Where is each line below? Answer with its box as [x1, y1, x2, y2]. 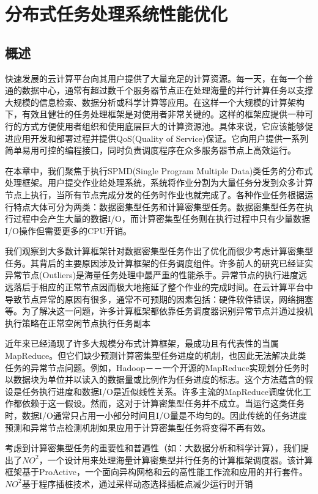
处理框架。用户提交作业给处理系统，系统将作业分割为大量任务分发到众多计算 [5, 176, 313, 189]
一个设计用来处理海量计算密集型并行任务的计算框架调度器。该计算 [47, 453, 313, 466]
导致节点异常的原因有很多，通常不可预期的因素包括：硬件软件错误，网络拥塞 [5, 292, 313, 305]
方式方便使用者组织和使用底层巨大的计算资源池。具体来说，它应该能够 [21, 119, 305, 132]
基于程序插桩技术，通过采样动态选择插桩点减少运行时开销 [21, 477, 253, 490]
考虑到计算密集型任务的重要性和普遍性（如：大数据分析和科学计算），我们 [5, 441, 300, 454]
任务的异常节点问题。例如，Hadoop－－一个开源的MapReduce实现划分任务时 [5, 361, 309, 374]
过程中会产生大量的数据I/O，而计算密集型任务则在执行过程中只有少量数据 [13, 212, 310, 225]
